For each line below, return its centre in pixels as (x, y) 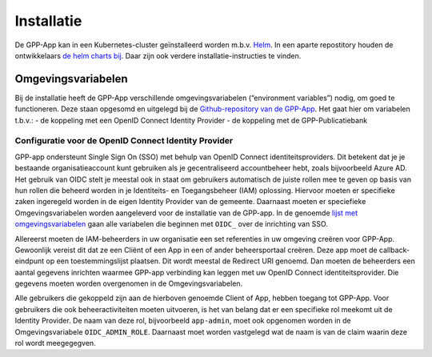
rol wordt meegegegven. (55, 343)
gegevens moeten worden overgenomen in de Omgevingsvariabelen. (129, 283)
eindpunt (30, 261)
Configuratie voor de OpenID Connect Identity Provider (124, 141)
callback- (394, 250)
